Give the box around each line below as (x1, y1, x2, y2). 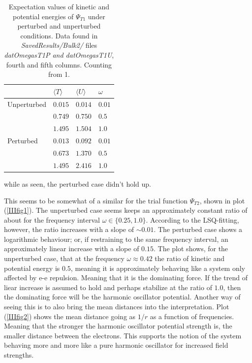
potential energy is (4, 263, 60, 273)
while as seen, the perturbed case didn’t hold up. (4, 178, 151, 189)
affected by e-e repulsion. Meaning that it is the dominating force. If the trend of (4, 272, 248, 283)
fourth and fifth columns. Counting (6, 59, 112, 69)
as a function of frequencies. (150, 311, 234, 321)
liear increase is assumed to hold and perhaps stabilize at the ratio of (4, 282, 212, 292)
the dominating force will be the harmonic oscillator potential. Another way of (4, 292, 241, 302)
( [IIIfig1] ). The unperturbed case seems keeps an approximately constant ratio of (4, 205, 248, 215)
